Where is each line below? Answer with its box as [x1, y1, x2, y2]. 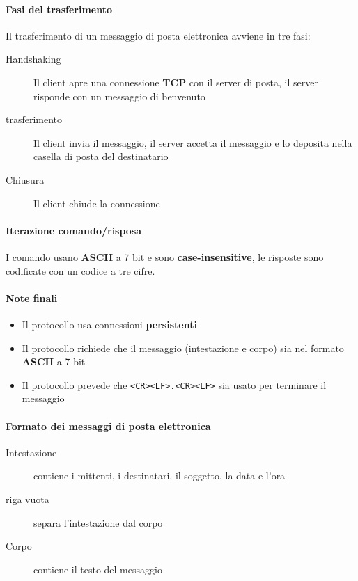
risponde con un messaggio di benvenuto [33, 88, 205, 103]
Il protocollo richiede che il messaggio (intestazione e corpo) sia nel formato [22, 340, 344, 355]
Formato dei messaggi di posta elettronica [6, 418, 211, 433]
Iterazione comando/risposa [6, 223, 142, 237]
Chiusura [6, 172, 45, 186]
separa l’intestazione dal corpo [33, 515, 163, 530]
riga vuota [6, 491, 49, 506]
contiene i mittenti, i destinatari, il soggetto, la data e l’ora [33, 468, 286, 483]
